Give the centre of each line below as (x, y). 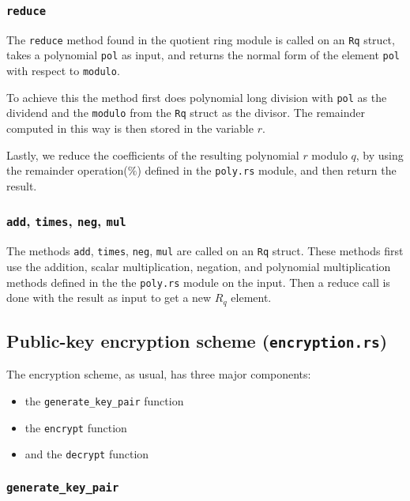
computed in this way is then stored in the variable (130, 128)
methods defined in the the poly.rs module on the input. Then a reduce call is (198, 282)
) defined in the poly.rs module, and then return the (267, 170)
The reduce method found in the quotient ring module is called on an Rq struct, (201, 39)
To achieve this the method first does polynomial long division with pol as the (197, 97)
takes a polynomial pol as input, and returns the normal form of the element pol (203, 55)
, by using (380, 154)
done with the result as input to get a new (109, 298)
